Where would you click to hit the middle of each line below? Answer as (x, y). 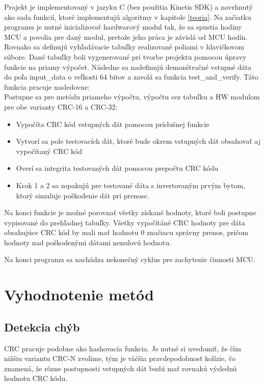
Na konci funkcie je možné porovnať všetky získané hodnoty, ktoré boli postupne (130, 212)
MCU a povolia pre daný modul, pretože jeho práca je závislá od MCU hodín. (126, 36)
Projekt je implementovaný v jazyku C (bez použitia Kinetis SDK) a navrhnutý (128, 7)
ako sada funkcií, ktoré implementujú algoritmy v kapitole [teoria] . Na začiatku (128, 17)
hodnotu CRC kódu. (36, 378)
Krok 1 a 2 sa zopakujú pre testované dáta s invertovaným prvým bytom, (130, 185)
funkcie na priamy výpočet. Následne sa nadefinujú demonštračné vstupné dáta (128, 67)
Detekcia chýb (42, 327)
